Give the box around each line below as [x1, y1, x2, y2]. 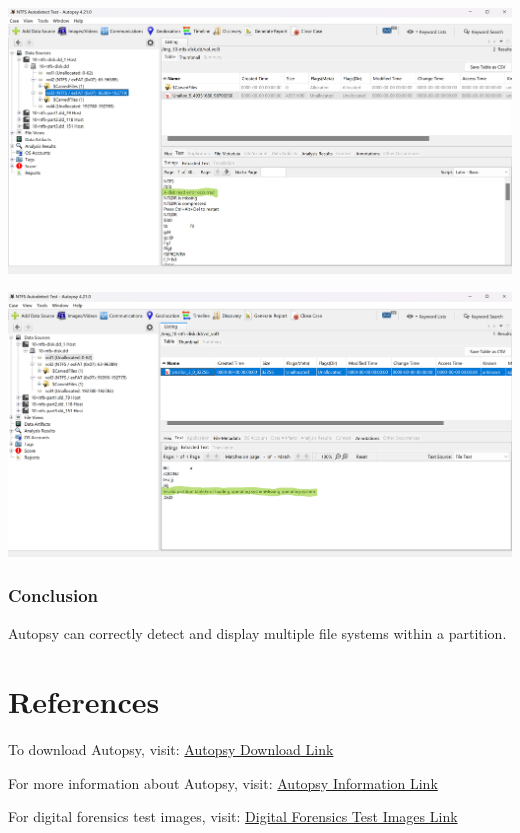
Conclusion [8, 583, 98, 608]
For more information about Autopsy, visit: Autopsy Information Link [8, 772, 438, 793]
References [8, 681, 160, 722]
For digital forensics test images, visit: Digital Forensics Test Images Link [8, 806, 458, 827]
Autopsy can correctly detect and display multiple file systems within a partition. [8, 622, 507, 643]
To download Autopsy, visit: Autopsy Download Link [8, 739, 334, 760]
